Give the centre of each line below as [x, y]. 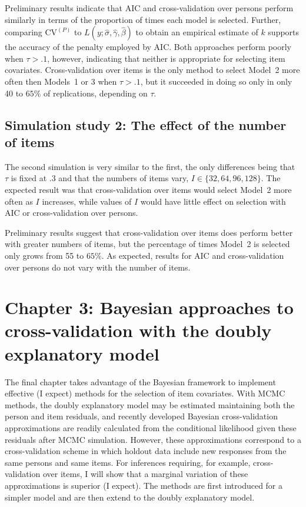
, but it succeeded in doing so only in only [216, 81]
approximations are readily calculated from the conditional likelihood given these [151, 427]
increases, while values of [87, 201]
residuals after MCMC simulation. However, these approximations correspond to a [153, 439]
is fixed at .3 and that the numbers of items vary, [100, 178]
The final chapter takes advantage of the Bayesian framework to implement [140, 381]
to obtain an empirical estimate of [197, 32]
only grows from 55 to [44, 255]
